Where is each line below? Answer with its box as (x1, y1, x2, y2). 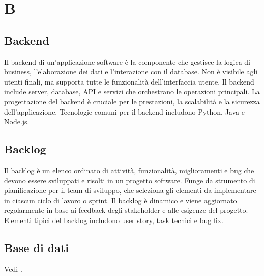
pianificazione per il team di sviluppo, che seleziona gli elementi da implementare (4, 185, 256, 196)
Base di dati (4, 239, 69, 255)
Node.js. (4, 116, 30, 127)
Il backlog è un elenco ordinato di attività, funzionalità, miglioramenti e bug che (4, 164, 254, 175)
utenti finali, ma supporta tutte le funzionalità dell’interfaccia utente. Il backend (4, 76, 254, 87)
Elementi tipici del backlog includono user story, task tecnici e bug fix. (4, 214, 224, 225)
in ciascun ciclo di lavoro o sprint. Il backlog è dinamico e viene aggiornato (4, 195, 237, 205)
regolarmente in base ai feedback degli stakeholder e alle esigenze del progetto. (4, 205, 248, 215)
